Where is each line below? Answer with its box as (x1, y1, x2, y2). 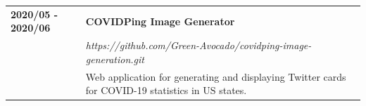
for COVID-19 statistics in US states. (85, 83, 247, 98)
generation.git (85, 51, 144, 66)
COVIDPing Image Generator (85, 13, 235, 28)
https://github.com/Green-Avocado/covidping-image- (85, 38, 312, 53)
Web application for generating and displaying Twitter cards (85, 69, 346, 84)
